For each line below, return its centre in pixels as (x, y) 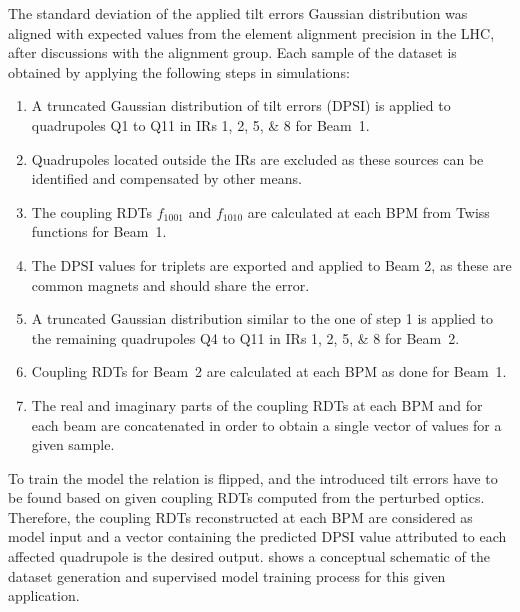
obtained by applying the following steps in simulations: (179, 71)
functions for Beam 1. (99, 231)
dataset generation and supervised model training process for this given (227, 575)
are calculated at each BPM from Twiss (368, 211)
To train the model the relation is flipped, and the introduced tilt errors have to (253, 477)
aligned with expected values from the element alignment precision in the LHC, (251, 32)
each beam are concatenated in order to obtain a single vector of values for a (266, 424)
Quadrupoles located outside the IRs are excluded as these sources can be (257, 158)
